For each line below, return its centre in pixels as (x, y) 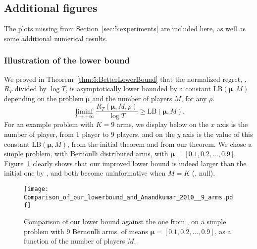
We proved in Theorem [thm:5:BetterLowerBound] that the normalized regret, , (125, 79)
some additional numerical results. (56, 38)
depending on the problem (44, 98)
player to (95, 134)
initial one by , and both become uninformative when (85, 173)
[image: (36, 189)
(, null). (204, 173)
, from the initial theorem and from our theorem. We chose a (160, 144)
